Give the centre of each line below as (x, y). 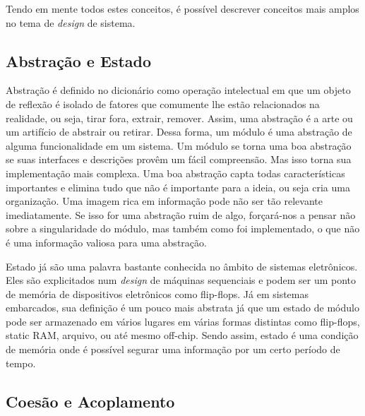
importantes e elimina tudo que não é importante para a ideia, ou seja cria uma (178, 187)
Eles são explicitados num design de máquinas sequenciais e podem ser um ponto (181, 280)
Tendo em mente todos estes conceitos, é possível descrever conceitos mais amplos (182, 8)
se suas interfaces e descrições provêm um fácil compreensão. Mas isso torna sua (179, 159)
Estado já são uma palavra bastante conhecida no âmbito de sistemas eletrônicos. (182, 266)
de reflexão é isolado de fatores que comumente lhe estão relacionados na (163, 103)
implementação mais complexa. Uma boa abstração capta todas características (175, 173)
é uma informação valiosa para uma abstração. (106, 242)
